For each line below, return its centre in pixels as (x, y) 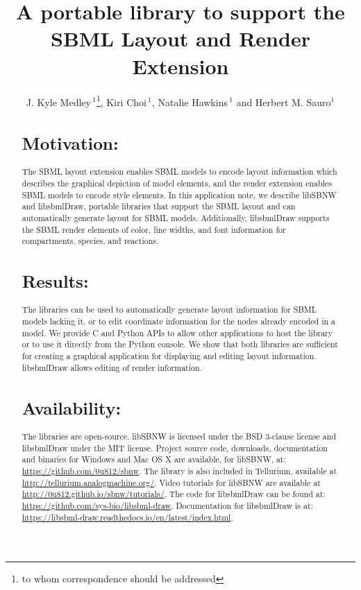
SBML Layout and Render (180, 38)
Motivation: (70, 143)
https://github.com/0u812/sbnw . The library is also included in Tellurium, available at (179, 470)
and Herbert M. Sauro (284, 102)
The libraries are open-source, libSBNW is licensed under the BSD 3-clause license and (179, 436)
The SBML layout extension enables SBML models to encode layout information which (179, 172)
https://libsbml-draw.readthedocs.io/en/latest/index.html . (127, 517)
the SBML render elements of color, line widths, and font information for (154, 229)
